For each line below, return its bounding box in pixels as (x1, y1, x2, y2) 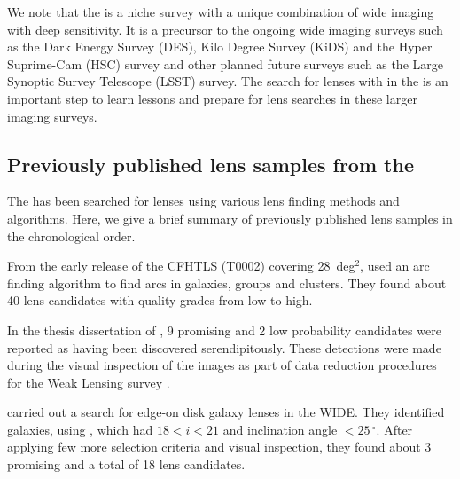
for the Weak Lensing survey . (7, 373, 170, 391)
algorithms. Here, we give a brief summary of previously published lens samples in (7, 208, 453, 227)
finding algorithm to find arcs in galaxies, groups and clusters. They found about (7, 273, 447, 292)
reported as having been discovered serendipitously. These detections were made (7, 338, 441, 357)
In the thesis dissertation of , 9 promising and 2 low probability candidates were (7, 320, 441, 339)
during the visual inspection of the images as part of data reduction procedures (7, 356, 437, 374)
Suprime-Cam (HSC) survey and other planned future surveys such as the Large (7, 54, 443, 73)
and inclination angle (222, 420, 338, 438)
